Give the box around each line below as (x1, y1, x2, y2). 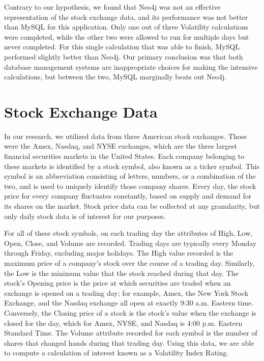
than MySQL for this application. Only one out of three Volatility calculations (4, 21, 249, 32)
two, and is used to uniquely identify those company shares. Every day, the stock (4, 180, 256, 191)
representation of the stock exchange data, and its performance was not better (4, 11, 248, 22)
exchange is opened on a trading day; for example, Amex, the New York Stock (4, 287, 249, 298)
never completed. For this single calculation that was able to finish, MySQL (4, 41, 240, 52)
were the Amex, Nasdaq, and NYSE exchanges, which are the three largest (4, 141, 237, 151)
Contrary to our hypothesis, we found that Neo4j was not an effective (4, 2, 221, 12)
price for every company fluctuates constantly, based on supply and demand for (4, 190, 252, 201)
